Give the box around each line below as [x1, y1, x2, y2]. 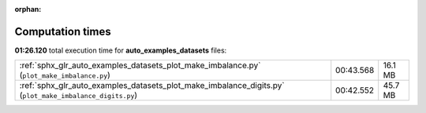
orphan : [14, 5, 42, 13]
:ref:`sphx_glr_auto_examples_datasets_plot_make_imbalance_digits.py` [19, 80, 285, 91]
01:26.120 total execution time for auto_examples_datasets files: [14, 46, 227, 55]
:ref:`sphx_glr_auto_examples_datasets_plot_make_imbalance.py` [19, 60, 261, 71]
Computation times [14, 24, 111, 38]
